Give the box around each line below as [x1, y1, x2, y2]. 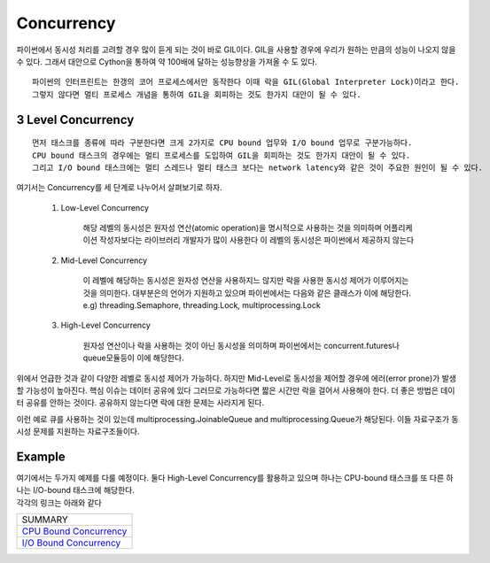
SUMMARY [21, 513, 68, 526]
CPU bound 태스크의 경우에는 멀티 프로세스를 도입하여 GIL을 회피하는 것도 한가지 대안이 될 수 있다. [32, 150, 411, 160]
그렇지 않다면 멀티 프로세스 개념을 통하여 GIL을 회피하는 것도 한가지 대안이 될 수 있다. [32, 89, 362, 99]
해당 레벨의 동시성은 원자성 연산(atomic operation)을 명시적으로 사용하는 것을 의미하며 [82, 222, 383, 234]
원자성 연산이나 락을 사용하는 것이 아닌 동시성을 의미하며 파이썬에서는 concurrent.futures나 [82, 340, 401, 351]
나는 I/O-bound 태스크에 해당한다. [16, 485, 135, 496]
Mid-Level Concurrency [60, 255, 148, 266]
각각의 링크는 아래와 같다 [16, 497, 102, 508]
